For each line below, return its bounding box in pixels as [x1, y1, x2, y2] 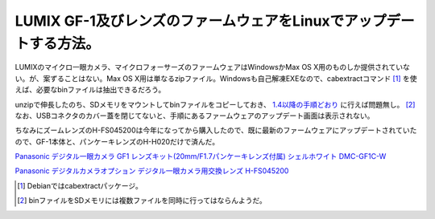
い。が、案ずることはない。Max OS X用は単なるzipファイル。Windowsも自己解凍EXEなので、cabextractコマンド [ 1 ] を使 [14, 73, 417, 83]
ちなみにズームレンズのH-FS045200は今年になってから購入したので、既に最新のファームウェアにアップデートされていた [14, 125, 417, 136]
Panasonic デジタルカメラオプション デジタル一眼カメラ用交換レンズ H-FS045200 [14, 166, 289, 176]
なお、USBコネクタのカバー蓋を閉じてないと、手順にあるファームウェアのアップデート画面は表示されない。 [14, 111, 375, 120]
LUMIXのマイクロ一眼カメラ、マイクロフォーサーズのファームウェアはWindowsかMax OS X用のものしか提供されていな [14, 63, 410, 72]
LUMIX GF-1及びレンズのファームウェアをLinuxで [14, 12, 345, 30]
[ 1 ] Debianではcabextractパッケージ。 [17, 180, 143, 190]
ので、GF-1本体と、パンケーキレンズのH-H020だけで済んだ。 [14, 136, 220, 146]
